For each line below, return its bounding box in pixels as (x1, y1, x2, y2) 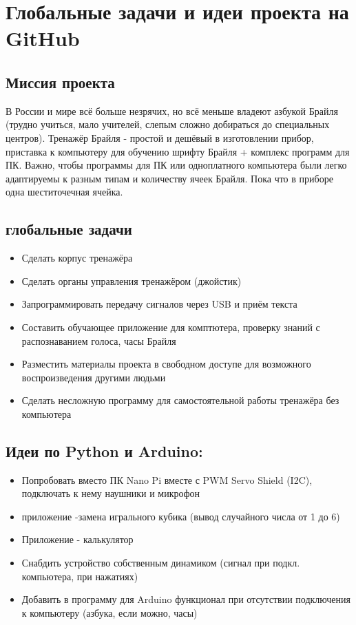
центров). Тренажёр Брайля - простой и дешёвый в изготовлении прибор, (6, 130, 314, 145)
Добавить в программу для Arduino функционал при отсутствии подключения (21, 592, 350, 606)
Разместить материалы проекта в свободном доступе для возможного (21, 357, 311, 371)
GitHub (6, 24, 80, 52)
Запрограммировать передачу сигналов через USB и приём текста (21, 297, 297, 311)
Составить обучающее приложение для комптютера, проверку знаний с (21, 319, 320, 334)
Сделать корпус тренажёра (21, 251, 133, 265)
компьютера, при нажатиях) (21, 569, 138, 583)
